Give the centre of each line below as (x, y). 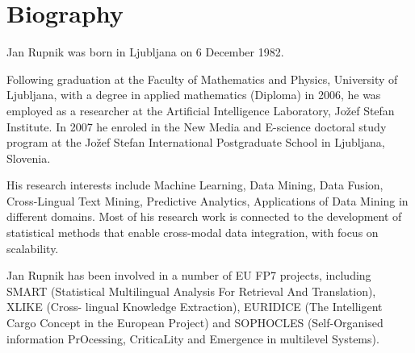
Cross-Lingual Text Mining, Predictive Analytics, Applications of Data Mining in (207, 200)
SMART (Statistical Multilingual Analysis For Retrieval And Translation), (191, 291)
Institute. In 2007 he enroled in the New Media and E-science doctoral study (197, 126)
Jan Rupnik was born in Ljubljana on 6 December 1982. (145, 52)
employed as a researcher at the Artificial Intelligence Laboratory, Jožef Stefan (201, 110)
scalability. (33, 248)
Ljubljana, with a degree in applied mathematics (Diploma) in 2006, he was (194, 95)
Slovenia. (29, 158)
